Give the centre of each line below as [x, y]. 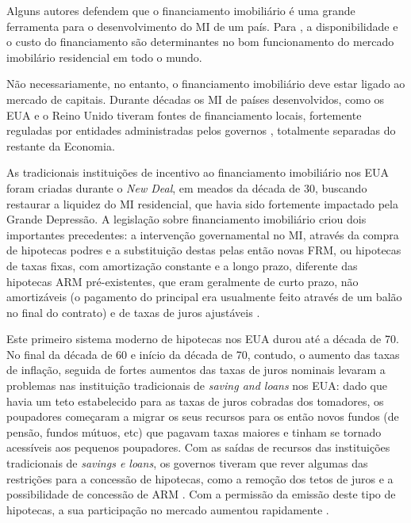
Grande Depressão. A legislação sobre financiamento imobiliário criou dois [186, 219]
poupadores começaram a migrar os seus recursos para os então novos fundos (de [203, 416]
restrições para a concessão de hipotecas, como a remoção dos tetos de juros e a [200, 478]
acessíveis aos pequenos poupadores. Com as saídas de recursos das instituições [198, 447]
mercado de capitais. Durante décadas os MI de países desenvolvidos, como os [196, 99]
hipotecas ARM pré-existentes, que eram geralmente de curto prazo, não [182, 281]
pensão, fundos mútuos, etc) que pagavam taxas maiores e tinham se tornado [194, 431]
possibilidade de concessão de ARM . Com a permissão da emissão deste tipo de [201, 494]
